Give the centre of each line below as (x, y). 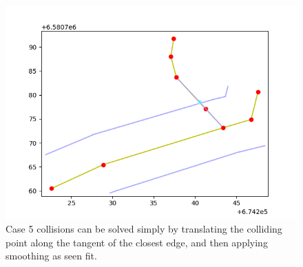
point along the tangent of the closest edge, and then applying (137, 242)
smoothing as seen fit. (51, 256)
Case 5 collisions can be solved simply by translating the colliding (144, 229)
